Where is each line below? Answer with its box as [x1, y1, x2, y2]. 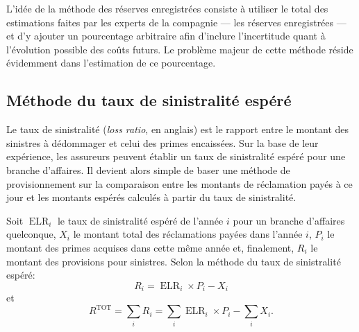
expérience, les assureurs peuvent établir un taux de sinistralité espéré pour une [6, 149, 346, 164]
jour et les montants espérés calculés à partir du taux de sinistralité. [6, 190, 297, 204]
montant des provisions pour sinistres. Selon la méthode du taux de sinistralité [6, 254, 341, 268]
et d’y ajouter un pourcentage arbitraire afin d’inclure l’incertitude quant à [6, 28, 326, 43]
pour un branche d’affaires [233, 213, 345, 227]
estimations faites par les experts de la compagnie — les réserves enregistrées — [6, 15, 347, 29]
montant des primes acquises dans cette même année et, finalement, [6, 240, 294, 254]
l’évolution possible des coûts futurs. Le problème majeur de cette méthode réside [6, 42, 353, 56]
